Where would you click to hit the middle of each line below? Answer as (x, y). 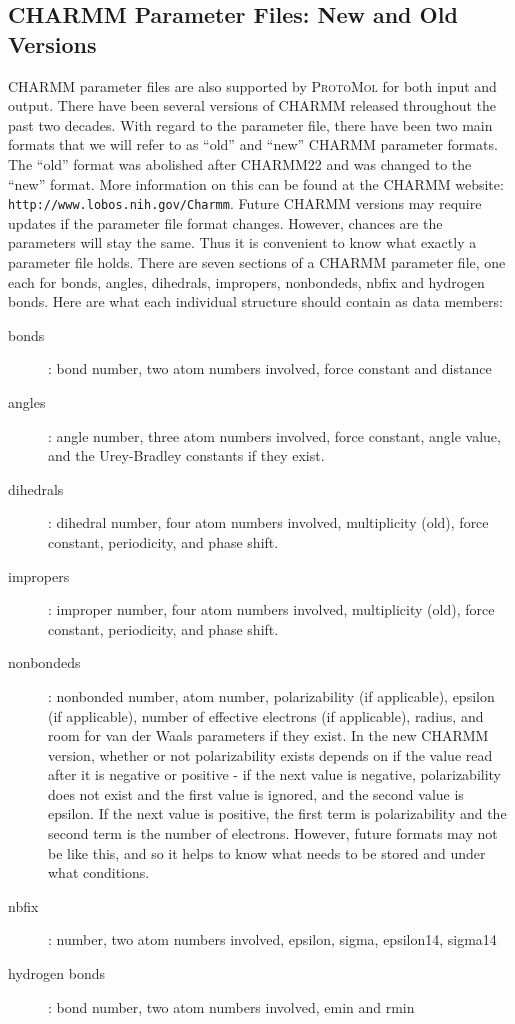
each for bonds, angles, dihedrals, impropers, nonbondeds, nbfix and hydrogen (246, 281)
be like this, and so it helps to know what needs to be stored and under (267, 852)
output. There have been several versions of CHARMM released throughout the (252, 105)
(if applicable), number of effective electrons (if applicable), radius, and (266, 715)
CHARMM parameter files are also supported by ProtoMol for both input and (252, 85)
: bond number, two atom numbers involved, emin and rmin (231, 1006)
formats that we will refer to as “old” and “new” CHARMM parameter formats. (253, 144)
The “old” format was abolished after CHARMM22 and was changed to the (240, 163)
